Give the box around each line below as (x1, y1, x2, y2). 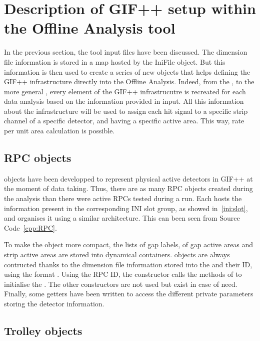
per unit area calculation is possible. (4, 125, 115, 136)
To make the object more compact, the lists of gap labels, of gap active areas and (4, 239, 253, 250)
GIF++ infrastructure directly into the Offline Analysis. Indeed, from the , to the (4, 76, 254, 87)
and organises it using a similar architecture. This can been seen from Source (4, 213, 240, 223)
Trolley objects (4, 322, 82, 338)
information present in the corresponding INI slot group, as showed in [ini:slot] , (4, 203, 248, 213)
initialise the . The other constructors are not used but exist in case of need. (4, 278, 237, 289)
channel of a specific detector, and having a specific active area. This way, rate (4, 115, 244, 126)
